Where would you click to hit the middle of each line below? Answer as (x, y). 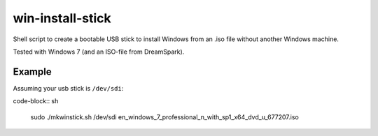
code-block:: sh (36, 101)
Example (32, 71)
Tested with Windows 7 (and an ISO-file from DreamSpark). (99, 52)
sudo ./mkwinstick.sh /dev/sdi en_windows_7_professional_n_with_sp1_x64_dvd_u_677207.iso (164, 117)
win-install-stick (62, 18)
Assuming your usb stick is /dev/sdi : (68, 88)
